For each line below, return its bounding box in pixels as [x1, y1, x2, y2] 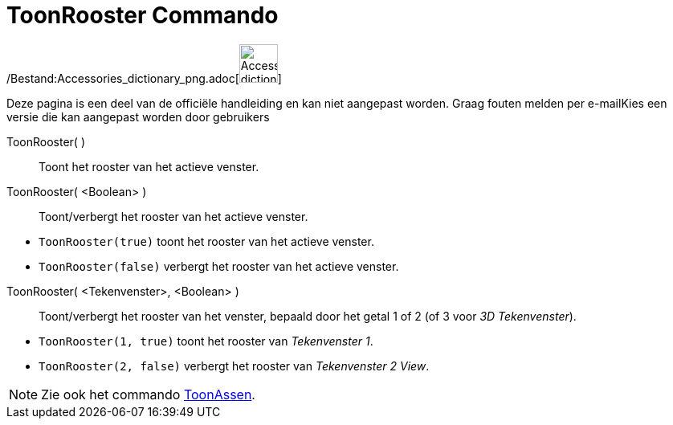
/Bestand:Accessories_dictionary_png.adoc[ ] [6, 71, 282, 85]
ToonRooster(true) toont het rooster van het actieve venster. [39, 234, 374, 248]
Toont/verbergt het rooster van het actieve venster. [39, 209, 308, 223]
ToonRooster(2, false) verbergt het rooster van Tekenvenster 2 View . [39, 358, 430, 373]
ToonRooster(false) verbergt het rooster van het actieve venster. [39, 259, 399, 273]
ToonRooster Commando [6, 2, 279, 29]
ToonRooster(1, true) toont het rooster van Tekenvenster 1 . [39, 333, 373, 348]
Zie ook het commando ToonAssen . [41, 386, 255, 403]
